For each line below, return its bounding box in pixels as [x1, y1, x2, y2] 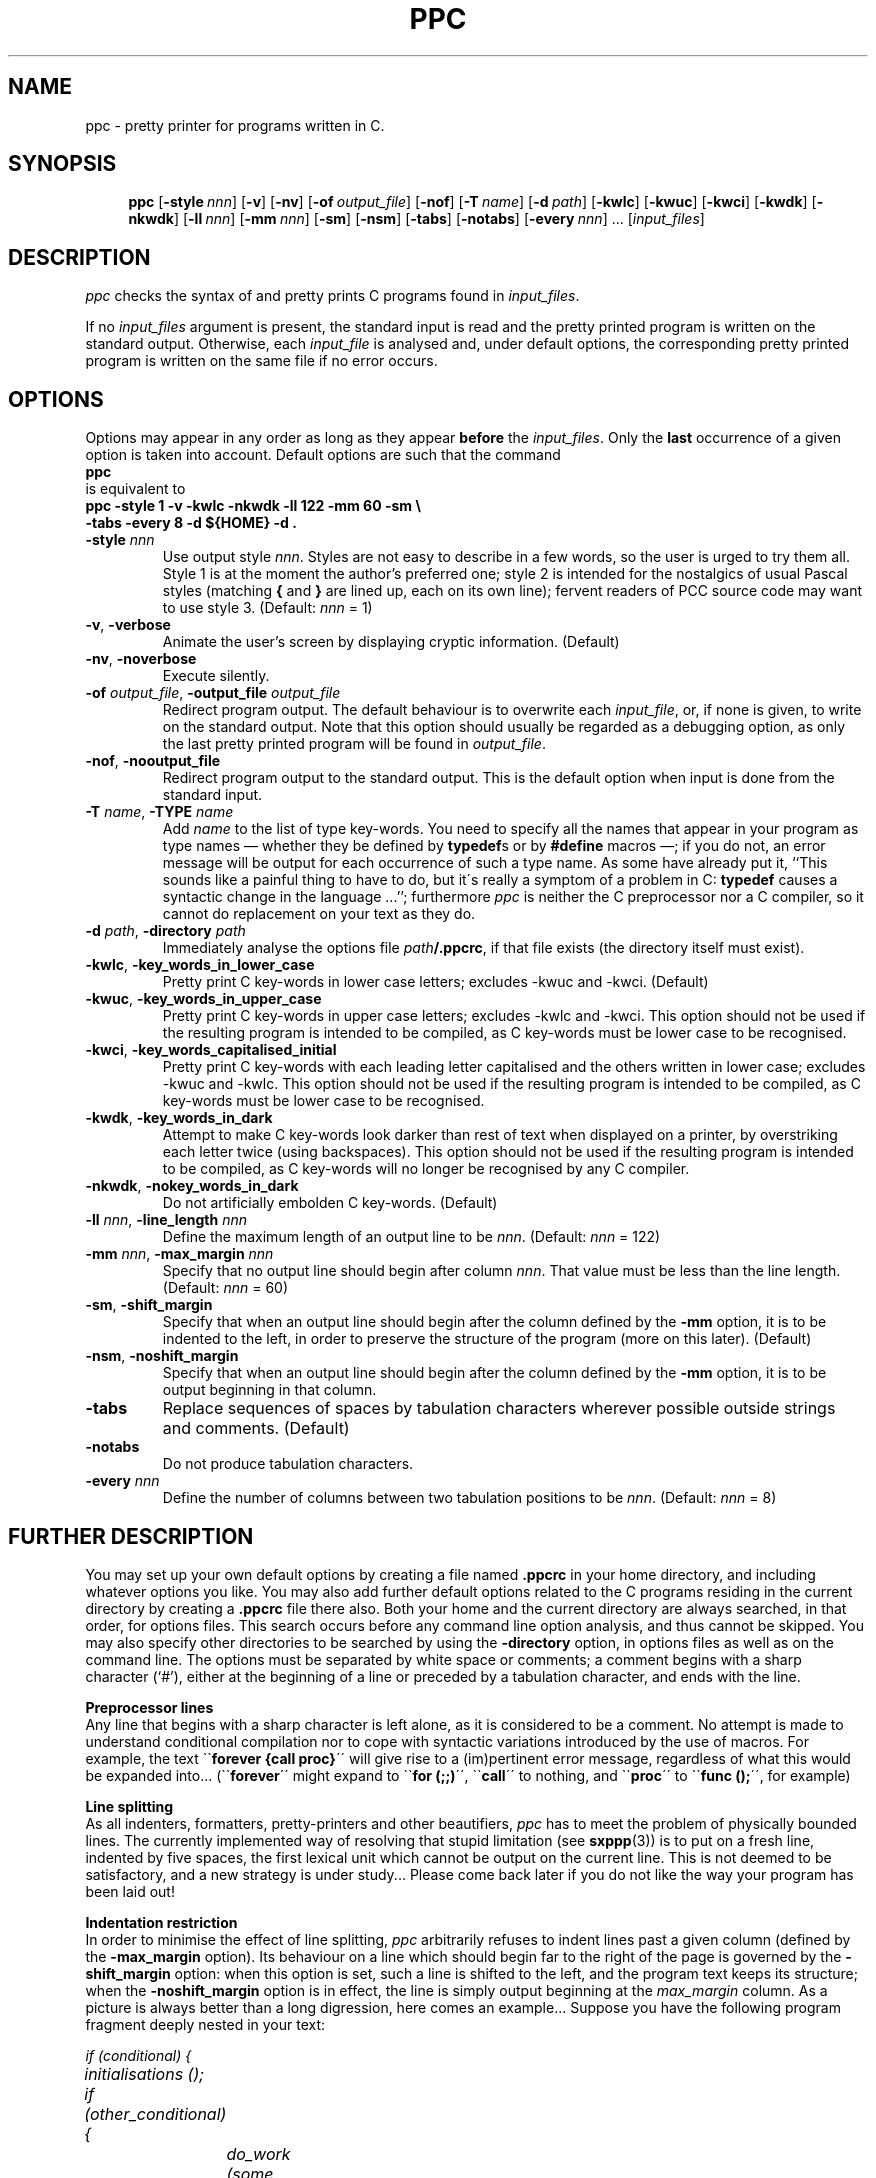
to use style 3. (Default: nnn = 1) [162, 599, 373, 617]
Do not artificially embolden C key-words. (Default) [162, 1194, 498, 1212]
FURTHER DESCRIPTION [8, 1523, 254, 1549]
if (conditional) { [85, 2046, 192, 2064]
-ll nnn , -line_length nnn [85, 1211, 247, 1229]
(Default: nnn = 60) [162, 1279, 289, 1297]
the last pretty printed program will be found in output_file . [162, 735, 546, 753]
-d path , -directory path [85, 922, 246, 940]
